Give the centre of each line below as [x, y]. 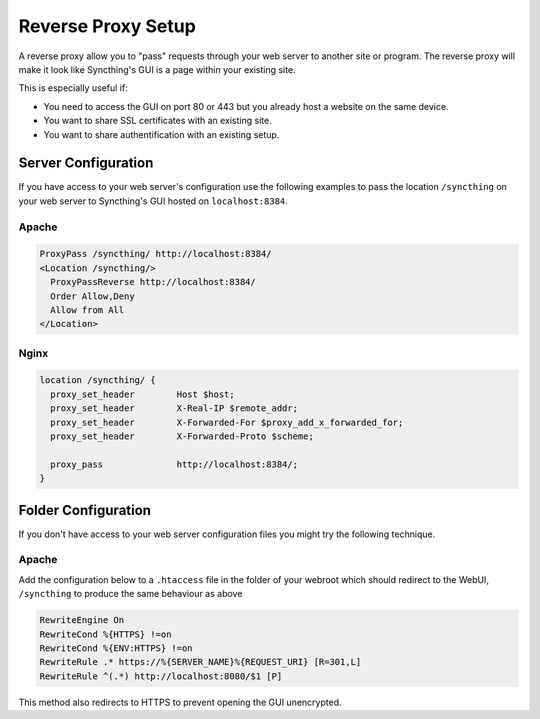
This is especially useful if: [73, 88]
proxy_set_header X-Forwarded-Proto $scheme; [182, 436]
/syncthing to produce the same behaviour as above [130, 594]
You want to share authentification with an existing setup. [161, 134]
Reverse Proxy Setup [107, 26]
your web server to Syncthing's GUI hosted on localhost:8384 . [153, 201]
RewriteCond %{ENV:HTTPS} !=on [116, 648]
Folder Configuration [85, 510]
